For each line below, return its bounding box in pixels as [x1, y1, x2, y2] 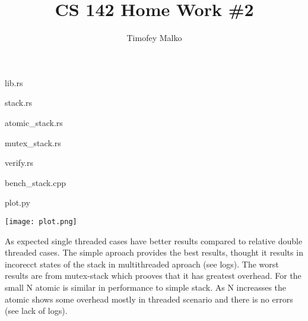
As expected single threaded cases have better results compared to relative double [5, 234, 303, 247]
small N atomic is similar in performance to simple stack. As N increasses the [5, 281, 287, 293]
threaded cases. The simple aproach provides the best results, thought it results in [5, 246, 303, 259]
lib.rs [5, 76, 23, 89]
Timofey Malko [126, 32, 182, 44]
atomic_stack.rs [5, 116, 63, 128]
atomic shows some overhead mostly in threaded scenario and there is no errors [5, 292, 293, 305]
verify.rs [5, 156, 34, 169]
